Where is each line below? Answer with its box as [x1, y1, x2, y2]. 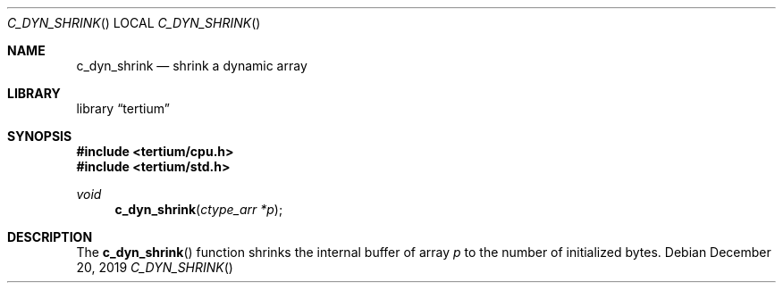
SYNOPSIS [7, 128, 72, 144]
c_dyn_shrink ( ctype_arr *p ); [114, 202, 283, 217]
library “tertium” [76, 101, 170, 116]
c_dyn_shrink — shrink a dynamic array [76, 58, 307, 73]
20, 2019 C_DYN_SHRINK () [76, 260, 233, 275]
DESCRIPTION [7, 229, 93, 244]
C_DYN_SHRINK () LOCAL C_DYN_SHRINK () [7, 15, 261, 30]
